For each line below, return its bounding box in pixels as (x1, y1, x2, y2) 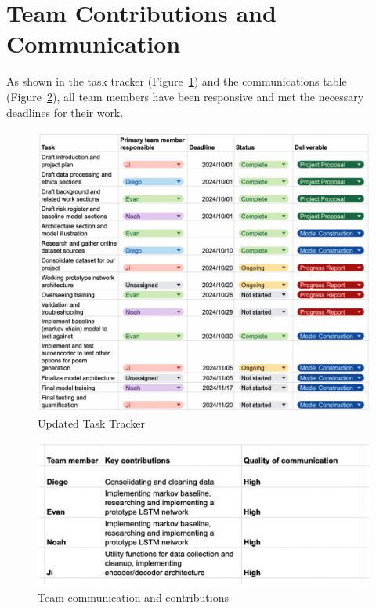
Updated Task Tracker (38, 415, 146, 431)
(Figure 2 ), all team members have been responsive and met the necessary (6, 88, 364, 104)
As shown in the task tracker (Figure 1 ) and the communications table (6, 73, 347, 89)
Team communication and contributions (38, 588, 229, 605)
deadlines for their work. (6, 104, 124, 120)
